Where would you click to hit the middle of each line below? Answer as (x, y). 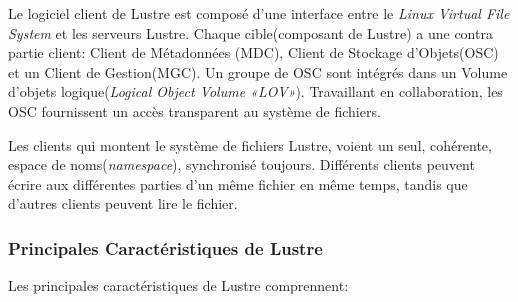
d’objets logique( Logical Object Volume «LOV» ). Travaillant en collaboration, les (255, 91)
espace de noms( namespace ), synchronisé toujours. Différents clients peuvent (241, 164)
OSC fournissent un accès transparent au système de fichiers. (194, 110)
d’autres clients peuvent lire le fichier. (123, 203)
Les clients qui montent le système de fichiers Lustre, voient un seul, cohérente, (250, 144)
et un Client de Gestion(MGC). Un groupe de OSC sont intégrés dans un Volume (258, 71)
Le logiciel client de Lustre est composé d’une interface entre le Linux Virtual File (259, 13)
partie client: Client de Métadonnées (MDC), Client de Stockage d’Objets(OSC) (253, 52)
